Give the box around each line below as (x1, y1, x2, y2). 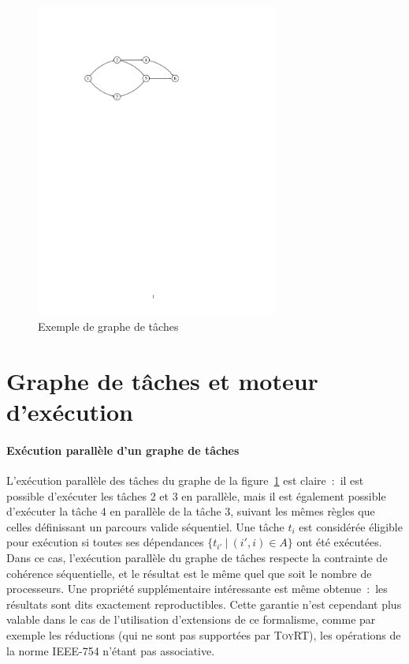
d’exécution (6, 395, 133, 427)
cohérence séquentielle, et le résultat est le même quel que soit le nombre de (6, 565, 372, 581)
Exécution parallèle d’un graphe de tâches (6, 441, 240, 458)
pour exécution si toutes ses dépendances (6, 534, 204, 550)
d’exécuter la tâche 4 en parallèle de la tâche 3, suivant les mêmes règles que (6, 503, 375, 520)
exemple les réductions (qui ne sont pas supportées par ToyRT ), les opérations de (6, 626, 401, 643)
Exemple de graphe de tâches (38, 318, 179, 335)
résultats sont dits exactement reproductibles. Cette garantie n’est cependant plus (6, 595, 402, 612)
